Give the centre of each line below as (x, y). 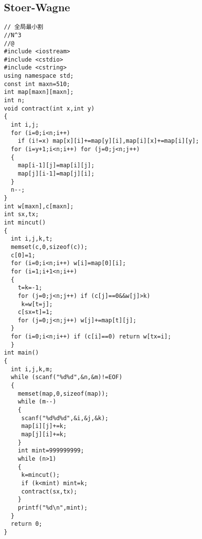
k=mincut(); (40, 475)
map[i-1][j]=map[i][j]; (56, 166)
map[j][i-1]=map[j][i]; (56, 174)
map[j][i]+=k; (44, 435)
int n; (14, 101)
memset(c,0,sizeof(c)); (49, 247)
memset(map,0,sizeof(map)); (63, 393)
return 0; (27, 524)
